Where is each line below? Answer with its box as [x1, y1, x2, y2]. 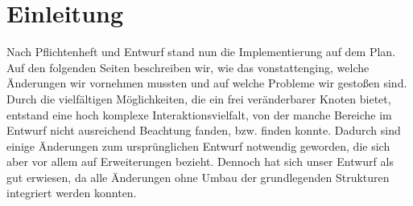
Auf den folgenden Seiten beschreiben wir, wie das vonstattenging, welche [6, 59, 370, 75]
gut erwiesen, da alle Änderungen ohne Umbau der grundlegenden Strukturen [6, 168, 390, 185]
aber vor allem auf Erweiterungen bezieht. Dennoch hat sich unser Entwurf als [6, 153, 394, 170]
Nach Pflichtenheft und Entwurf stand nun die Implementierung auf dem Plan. [6, 43, 396, 60]
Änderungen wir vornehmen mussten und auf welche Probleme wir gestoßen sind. [6, 75, 407, 91]
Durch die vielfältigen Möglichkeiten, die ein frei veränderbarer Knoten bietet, [6, 90, 391, 107]
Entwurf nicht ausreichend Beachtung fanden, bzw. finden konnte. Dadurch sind [6, 122, 401, 139]
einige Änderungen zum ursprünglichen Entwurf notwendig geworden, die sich [6, 137, 390, 154]
